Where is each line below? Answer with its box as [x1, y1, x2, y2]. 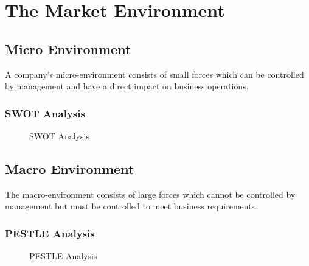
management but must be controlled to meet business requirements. [5, 200, 258, 212]
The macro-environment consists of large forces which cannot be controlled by [5, 187, 296, 200]
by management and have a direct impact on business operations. [5, 80, 249, 93]
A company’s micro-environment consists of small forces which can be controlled [5, 68, 304, 80]
